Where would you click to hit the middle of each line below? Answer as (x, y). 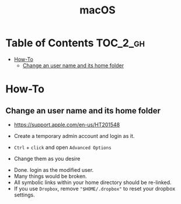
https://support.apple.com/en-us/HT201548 (67, 125)
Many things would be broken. (50, 176)
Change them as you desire (47, 158)
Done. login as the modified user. (54, 170)
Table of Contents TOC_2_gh (75, 43)
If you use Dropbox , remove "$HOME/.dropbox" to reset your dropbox (95, 188)
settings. (25, 195)
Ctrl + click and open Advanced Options (62, 147)
